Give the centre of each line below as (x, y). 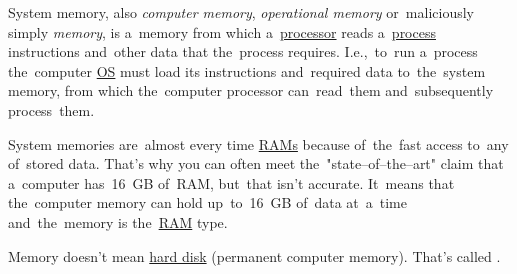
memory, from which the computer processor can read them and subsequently (251, 90)
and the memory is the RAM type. (118, 221)
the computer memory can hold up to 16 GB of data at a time (207, 202)
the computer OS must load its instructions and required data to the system (247, 70)
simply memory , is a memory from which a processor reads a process (222, 31)
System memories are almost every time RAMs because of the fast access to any (258, 143)
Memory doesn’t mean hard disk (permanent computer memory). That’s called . (254, 255)
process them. (51, 109)
